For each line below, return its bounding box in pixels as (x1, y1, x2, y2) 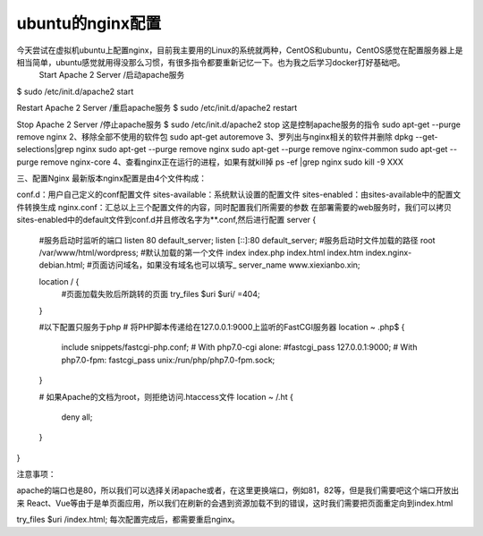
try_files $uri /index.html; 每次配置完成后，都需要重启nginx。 (16, 515, 241, 525)
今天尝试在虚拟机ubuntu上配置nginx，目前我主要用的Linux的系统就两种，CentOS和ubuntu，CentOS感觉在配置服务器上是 (16, 45, 464, 55)
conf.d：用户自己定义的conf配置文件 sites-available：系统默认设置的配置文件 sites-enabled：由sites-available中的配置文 (16, 189, 462, 200)
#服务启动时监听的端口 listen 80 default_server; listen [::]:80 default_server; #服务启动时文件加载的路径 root (38, 234, 436, 245)
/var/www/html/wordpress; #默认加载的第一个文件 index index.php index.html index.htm (38, 247, 364, 259)
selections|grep (16, 144, 75, 155)
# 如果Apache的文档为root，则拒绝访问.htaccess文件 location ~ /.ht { (38, 391, 294, 402)
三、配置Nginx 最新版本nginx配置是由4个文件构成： (16, 173, 208, 183)
